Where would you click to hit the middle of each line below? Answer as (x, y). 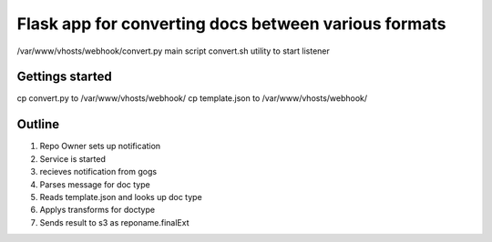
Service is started (73, 158)
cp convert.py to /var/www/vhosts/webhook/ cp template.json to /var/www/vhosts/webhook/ (192, 98)
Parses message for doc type (95, 184)
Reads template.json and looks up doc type (121, 197)
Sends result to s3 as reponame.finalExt (115, 222)
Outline (38, 124)
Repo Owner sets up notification (100, 146)
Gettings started (65, 77)
